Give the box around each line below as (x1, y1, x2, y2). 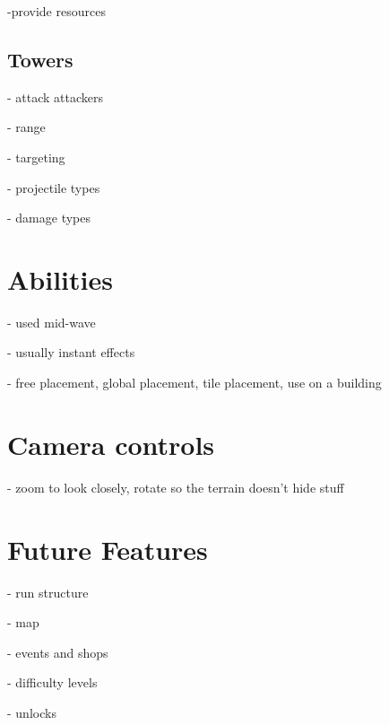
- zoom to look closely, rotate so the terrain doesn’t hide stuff (7, 477, 344, 496)
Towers (7, 45, 73, 73)
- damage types (7, 208, 91, 227)
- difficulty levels (7, 673, 98, 692)
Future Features (7, 530, 208, 567)
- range (7, 118, 46, 136)
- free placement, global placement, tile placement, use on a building (7, 373, 382, 392)
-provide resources (7, 2, 106, 20)
